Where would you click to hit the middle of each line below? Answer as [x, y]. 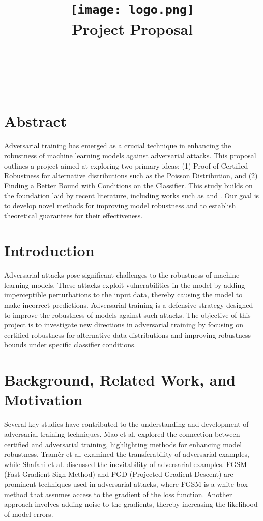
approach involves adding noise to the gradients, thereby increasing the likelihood [131, 504]
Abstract [36, 121]
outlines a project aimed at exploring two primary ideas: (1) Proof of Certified [126, 165]
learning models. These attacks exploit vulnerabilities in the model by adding [125, 284]
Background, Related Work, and [120, 380]
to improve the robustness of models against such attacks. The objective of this [127, 314]
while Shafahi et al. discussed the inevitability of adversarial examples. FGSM [126, 464]
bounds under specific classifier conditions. [70, 345]
